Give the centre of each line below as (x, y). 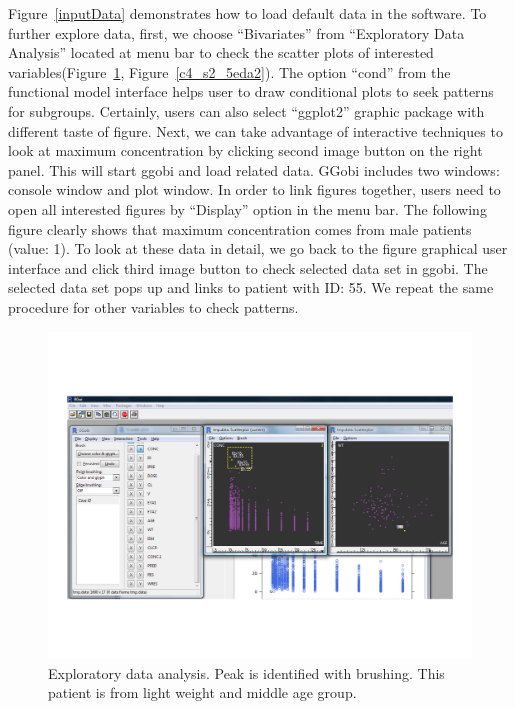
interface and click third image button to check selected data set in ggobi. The (248, 267)
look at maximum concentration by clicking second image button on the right (245, 150)
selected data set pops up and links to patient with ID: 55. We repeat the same (251, 287)
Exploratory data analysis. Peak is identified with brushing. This (246, 672)
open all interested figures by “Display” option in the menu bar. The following (247, 208)
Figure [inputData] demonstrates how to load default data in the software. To (247, 13)
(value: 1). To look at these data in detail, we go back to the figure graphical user (258, 248)
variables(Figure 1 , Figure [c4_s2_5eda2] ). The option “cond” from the (229, 71)
